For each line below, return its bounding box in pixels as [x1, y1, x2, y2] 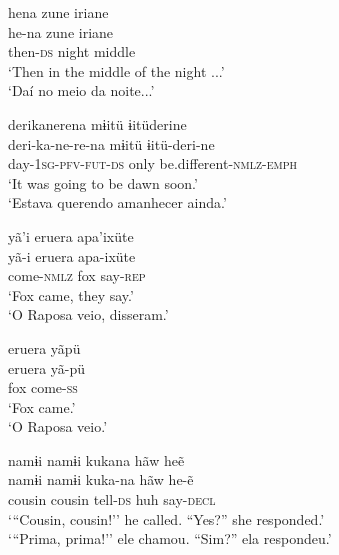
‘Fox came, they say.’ [8, 284, 134, 305]
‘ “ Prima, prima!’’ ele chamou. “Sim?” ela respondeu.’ [8, 528, 332, 549]
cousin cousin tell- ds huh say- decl [8, 489, 216, 510]
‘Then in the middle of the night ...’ [8, 60, 225, 81]
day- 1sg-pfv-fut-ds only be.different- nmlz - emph [8, 153, 298, 174]
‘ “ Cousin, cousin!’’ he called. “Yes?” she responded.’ [8, 508, 325, 529]
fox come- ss [8, 377, 78, 398]
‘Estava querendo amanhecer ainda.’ [8, 192, 227, 213]
